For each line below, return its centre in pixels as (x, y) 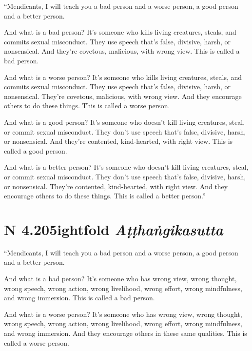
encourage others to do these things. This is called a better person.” (105, 196)
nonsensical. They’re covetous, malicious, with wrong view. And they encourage (123, 96)
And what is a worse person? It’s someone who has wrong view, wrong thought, (123, 314)
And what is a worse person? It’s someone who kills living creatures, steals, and (123, 77)
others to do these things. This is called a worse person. (87, 106)
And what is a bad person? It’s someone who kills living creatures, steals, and (120, 32)
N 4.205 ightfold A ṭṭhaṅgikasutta (114, 229)
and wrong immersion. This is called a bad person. (79, 298)
